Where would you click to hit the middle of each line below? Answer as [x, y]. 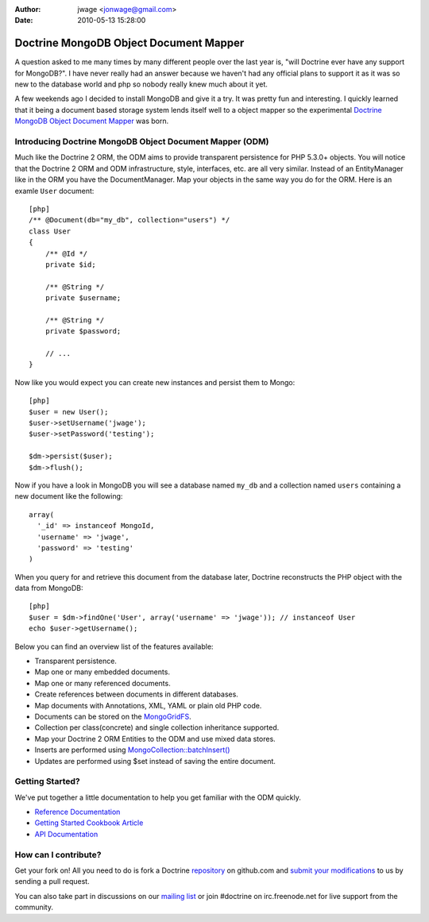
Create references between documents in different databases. [136, 694]
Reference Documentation [77, 812]
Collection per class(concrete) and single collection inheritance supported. [157, 727]
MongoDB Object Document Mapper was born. [92, 121]
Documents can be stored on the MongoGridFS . [113, 716]
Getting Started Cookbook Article [89, 823]
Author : [28, 9]
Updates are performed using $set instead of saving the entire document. [155, 761]
